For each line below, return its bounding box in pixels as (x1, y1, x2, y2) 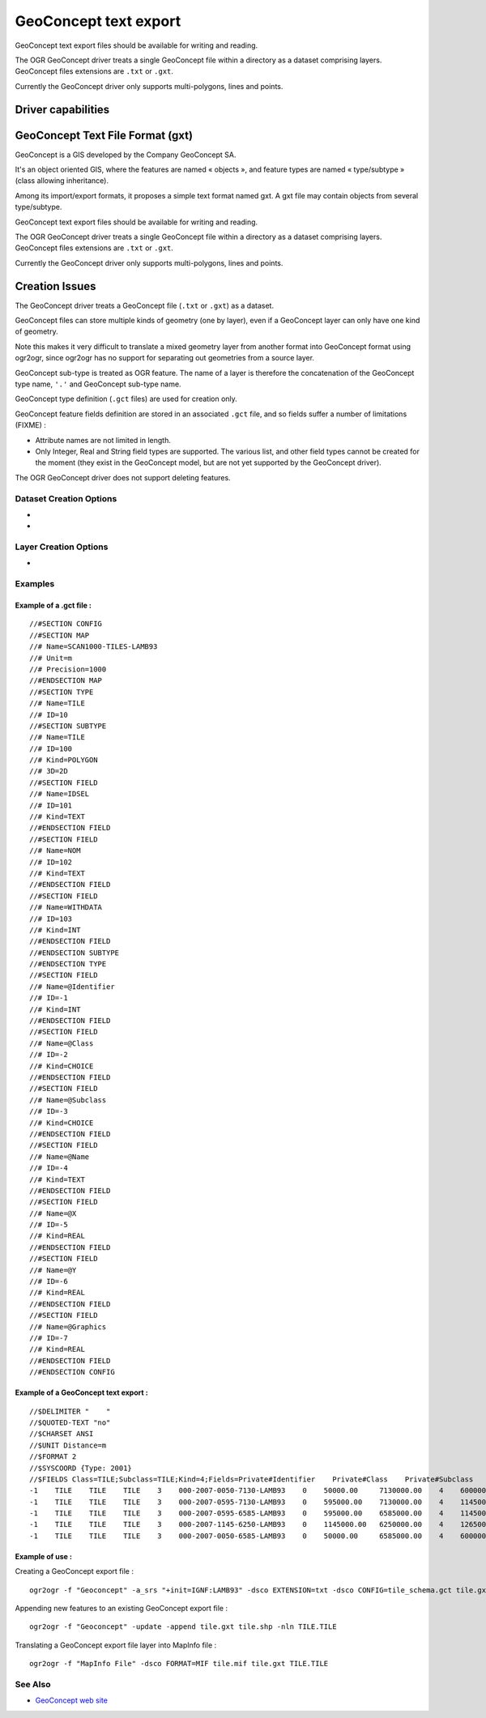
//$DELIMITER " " (29, 1406, 111, 1416)
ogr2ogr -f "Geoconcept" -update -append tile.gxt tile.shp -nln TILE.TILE (29, 1622, 337, 1631)
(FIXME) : (15, 420, 46, 430)
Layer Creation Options (15, 541, 109, 552)
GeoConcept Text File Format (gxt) (15, 128, 194, 142)
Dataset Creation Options (15, 492, 117, 504)
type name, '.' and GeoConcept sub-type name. (15, 379, 181, 389)
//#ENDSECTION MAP (29, 676, 103, 685)
